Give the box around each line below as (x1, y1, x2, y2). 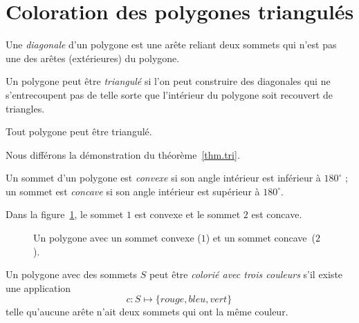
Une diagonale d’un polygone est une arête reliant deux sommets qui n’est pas (6, 37, 337, 52)
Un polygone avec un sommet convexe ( (33, 231, 201, 245)
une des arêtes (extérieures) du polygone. (6, 50, 180, 65)
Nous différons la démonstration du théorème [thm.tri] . (6, 147, 240, 161)
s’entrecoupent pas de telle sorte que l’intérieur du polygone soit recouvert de (6, 87, 333, 101)
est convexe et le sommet (134, 207, 241, 222)
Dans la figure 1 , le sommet (6, 207, 124, 222)
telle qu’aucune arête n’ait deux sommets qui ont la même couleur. (6, 304, 288, 319)
